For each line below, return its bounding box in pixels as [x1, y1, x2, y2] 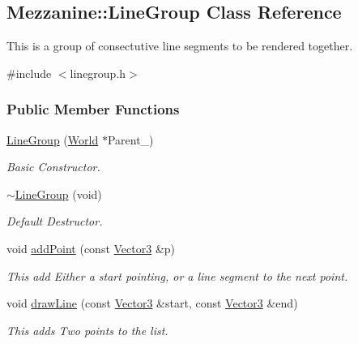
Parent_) [107, 131, 154, 148]
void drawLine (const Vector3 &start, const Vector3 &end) [6, 295, 298, 312]
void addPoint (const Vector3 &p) [6, 239, 176, 256]
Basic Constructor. [6, 158, 100, 175]
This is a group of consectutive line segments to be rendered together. [6, 37, 353, 54]
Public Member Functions [6, 99, 180, 119]
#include [6, 64, 52, 81]
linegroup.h [70, 64, 126, 81]
